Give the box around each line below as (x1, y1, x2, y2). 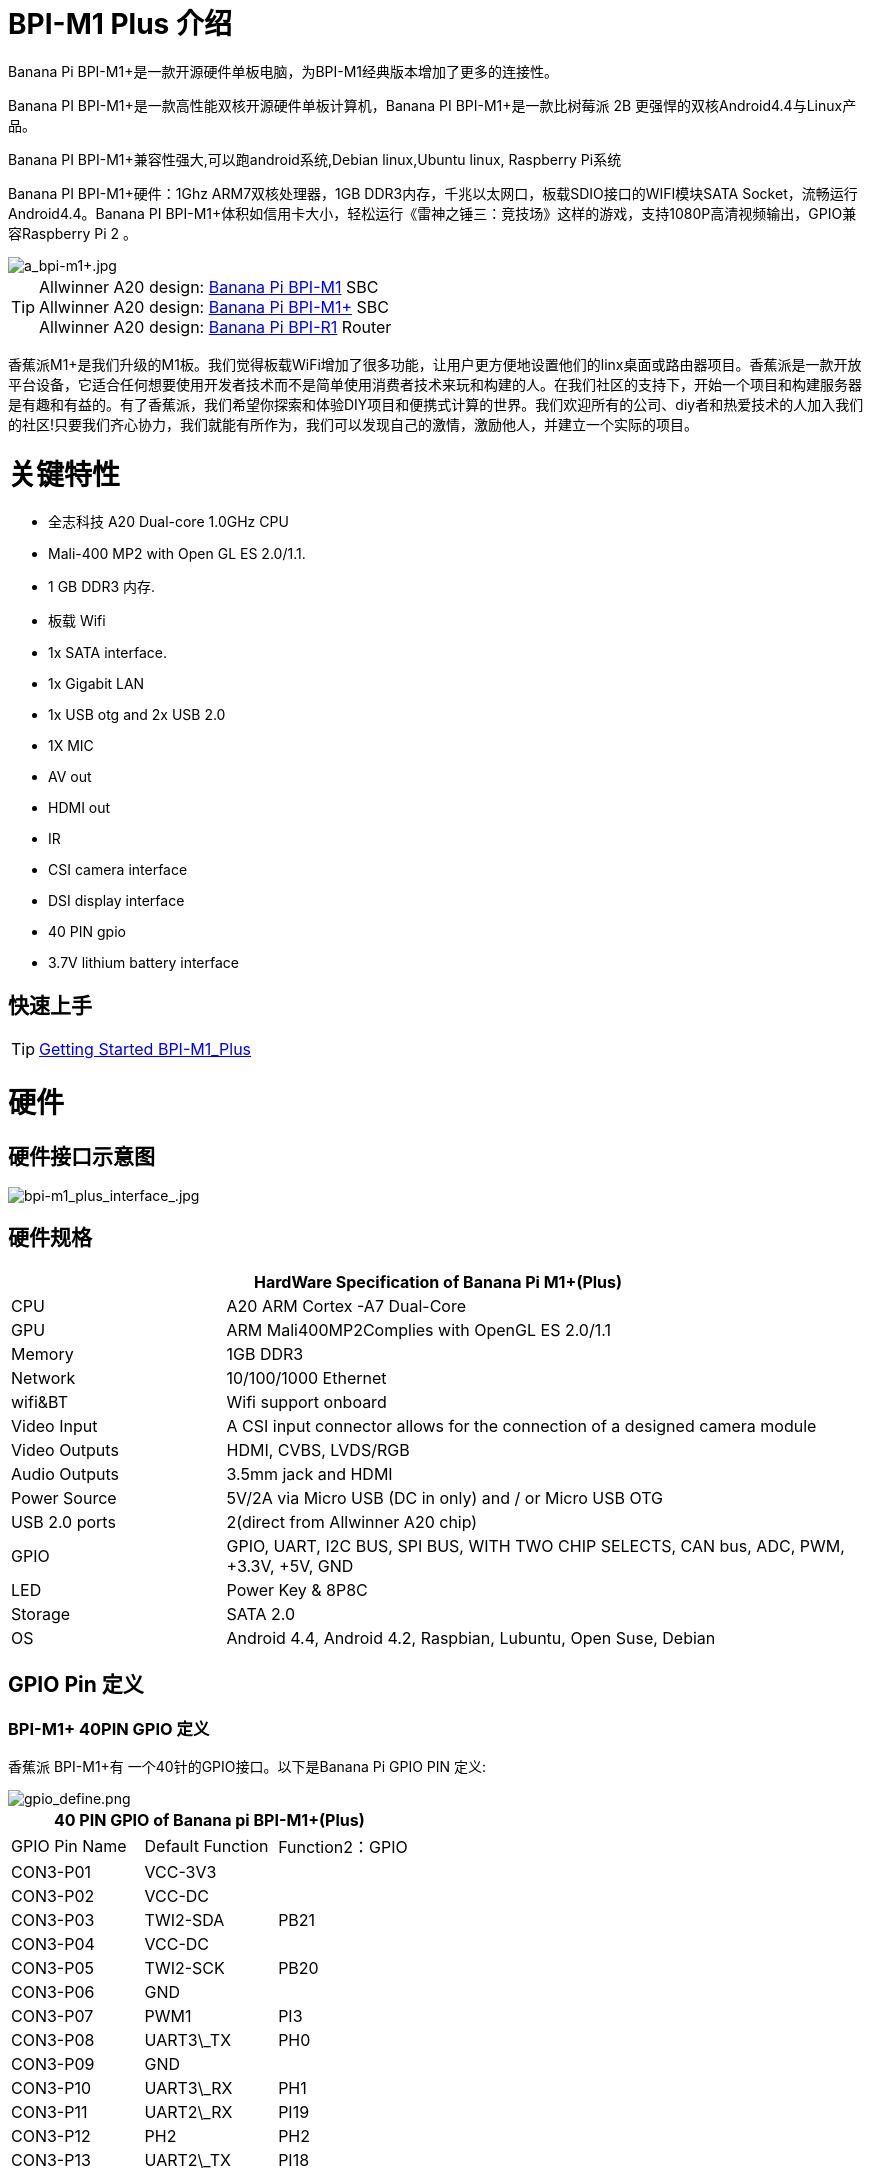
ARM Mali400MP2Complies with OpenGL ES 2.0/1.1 (226, 1319, 611, 1340)
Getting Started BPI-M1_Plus (39, 1039, 252, 1060)
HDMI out (48, 799, 111, 817)
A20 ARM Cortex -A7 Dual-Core (226, 1295, 467, 1316)
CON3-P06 (11, 1982, 95, 2003)
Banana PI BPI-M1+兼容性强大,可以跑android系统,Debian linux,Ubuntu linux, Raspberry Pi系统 (8, 150, 622, 168)
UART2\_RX (144, 2102, 233, 2123)
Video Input (11, 1415, 98, 1436)
